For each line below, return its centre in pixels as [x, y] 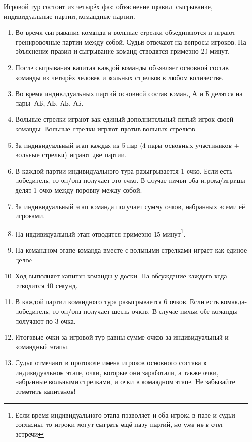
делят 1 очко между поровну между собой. [79, 189]
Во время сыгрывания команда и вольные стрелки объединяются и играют [125, 32]
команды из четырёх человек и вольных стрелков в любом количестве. [119, 77]
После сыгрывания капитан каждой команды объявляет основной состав [122, 67]
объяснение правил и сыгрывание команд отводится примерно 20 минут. [122, 51]
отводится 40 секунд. [46, 285]
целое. [24, 259]
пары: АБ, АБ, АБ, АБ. [49, 103]
